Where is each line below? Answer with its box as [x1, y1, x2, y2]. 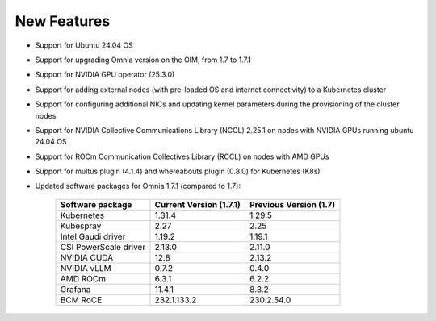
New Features [15, 12, 111, 30]
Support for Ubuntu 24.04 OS [35, 40, 133, 50]
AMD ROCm [60, 273, 107, 284]
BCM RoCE [60, 294, 103, 306]
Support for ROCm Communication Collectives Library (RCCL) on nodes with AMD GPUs [35, 152, 329, 161]
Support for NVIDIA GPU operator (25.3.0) [35, 69, 175, 80]
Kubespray [60, 220, 102, 231]
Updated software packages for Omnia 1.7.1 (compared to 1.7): [35, 181, 241, 191]
